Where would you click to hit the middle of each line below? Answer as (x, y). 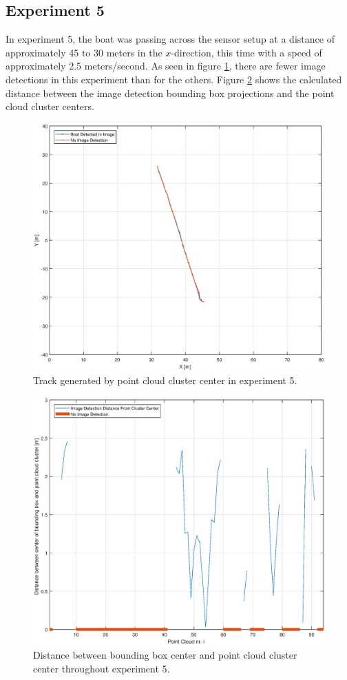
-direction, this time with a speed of (246, 52)
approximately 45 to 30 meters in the (84, 52)
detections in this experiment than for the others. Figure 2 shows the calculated (174, 79)
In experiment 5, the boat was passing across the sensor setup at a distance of (170, 39)
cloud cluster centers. (50, 106)
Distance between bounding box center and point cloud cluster (165, 655)
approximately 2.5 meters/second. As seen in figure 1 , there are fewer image (166, 66)
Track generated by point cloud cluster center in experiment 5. (165, 380)
